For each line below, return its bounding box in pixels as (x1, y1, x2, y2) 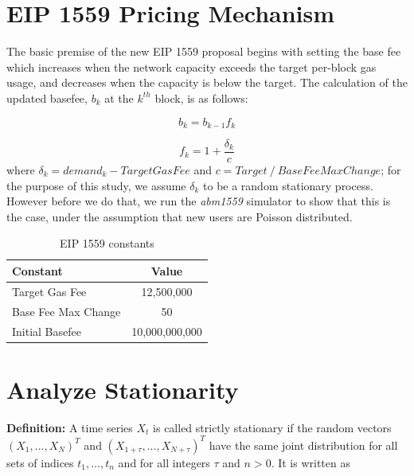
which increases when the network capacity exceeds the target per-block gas (6, 58, 377, 75)
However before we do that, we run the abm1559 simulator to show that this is (6, 193, 391, 209)
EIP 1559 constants (60, 235, 154, 252)
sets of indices (6, 454, 74, 470)
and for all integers (118, 454, 210, 470)
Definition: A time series (6, 419, 133, 435)
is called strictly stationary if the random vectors (153, 419, 392, 435)
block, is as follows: (154, 89, 248, 106)
